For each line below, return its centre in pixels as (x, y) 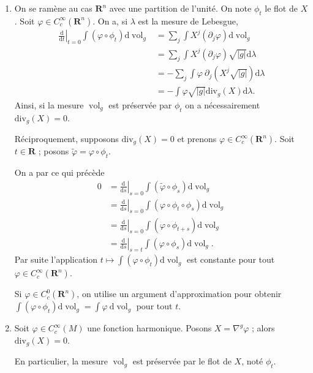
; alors (263, 328)
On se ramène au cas (53, 8)
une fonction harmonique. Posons (149, 328)
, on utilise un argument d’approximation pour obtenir (179, 294)
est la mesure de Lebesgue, (188, 21)
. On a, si (110, 21)
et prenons (197, 138)
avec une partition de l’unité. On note (180, 8)
